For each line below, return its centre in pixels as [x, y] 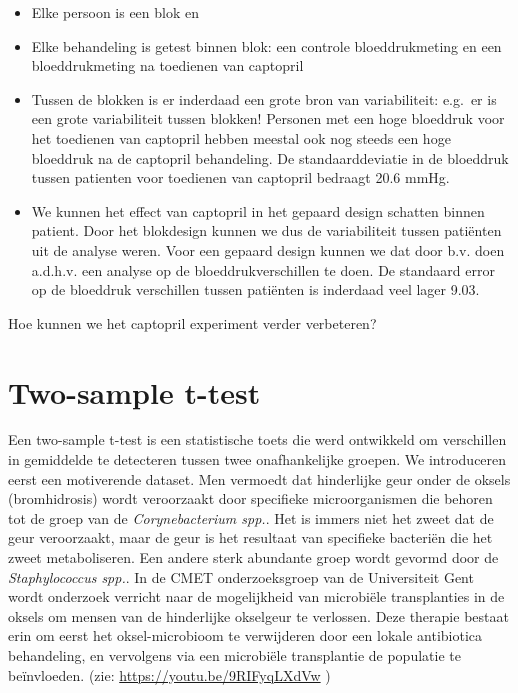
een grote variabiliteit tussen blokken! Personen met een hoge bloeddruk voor [268, 118]
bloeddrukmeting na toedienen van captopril [167, 65]
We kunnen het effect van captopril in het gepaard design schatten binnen [258, 210]
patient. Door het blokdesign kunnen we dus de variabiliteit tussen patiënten [266, 230]
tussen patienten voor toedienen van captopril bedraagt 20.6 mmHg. [240, 177]
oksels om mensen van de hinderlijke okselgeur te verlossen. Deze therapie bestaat [258, 615]
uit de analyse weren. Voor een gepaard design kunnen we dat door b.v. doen [268, 249]
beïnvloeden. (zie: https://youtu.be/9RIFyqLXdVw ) [169, 674]
